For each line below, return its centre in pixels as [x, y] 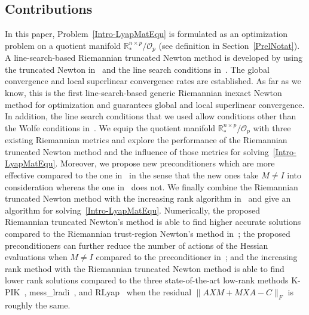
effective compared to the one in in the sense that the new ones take [132, 175]
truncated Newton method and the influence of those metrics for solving [137, 151]
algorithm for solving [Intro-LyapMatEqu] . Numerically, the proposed [133, 210]
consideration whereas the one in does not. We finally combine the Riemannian [152, 186]
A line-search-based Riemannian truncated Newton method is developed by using [154, 58]
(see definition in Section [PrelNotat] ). [229, 45]
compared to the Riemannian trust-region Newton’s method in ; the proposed [148, 234]
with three [272, 127]
